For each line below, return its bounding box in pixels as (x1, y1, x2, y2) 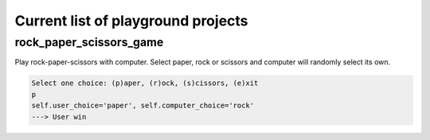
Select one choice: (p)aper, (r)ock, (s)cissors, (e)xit (31, 79, 259, 87)
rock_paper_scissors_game (14, 35, 164, 49)
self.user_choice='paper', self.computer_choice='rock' (31, 101, 255, 111)
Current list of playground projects (14, 12, 248, 29)
